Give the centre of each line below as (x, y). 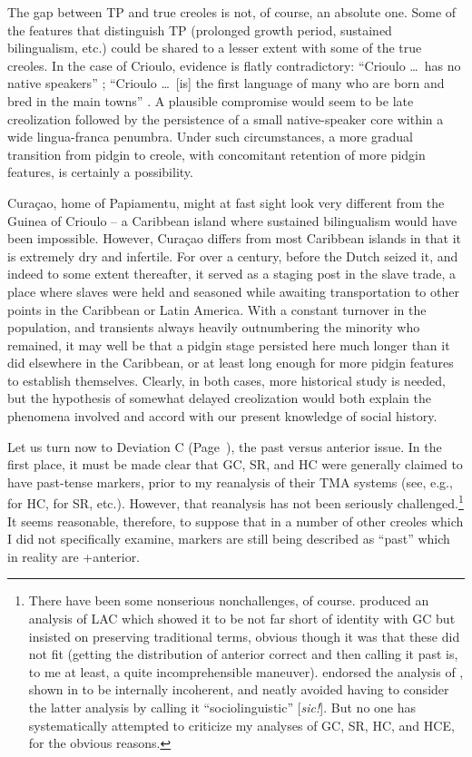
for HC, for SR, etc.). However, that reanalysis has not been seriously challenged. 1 (236, 502)
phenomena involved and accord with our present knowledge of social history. (222, 416)
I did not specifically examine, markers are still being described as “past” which (229, 539)
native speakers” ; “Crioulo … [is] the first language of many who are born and (226, 83)
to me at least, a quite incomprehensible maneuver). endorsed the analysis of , (246, 671)
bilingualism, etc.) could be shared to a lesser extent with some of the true (215, 48)
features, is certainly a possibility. (100, 172)
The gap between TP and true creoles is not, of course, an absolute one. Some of (232, 12)
